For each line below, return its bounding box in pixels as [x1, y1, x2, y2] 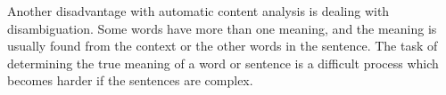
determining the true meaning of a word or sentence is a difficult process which [7, 53, 439, 72]
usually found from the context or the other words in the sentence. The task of [7, 36, 438, 55]
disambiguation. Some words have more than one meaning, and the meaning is [7, 19, 437, 37]
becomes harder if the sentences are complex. [7, 71, 253, 90]
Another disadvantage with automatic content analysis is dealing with [7, 2, 390, 20]
